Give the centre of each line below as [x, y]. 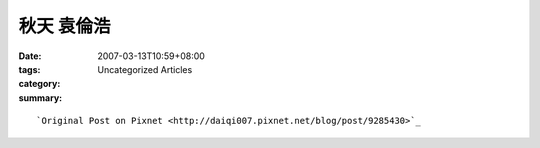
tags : [29, 69]
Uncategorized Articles [145, 69]
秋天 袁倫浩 [64, 26]
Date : [30, 56]
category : [39, 84]
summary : [40, 97]
